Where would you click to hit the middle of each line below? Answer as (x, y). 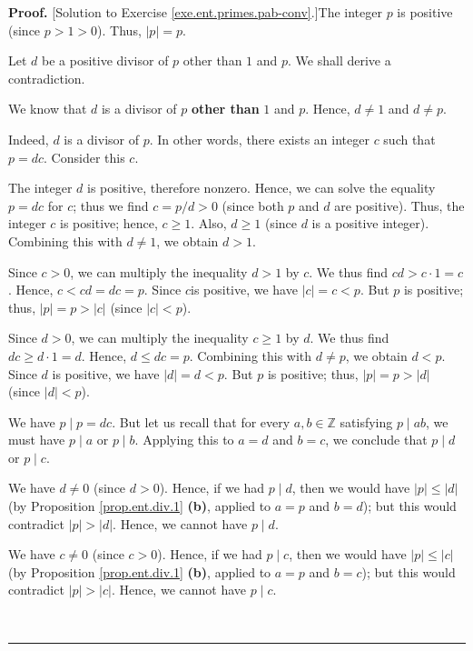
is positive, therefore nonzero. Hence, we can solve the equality (261, 188)
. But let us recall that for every (201, 421)
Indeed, (29, 139)
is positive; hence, (109, 223)
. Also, (209, 223)
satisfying (366, 421)
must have (37, 440)
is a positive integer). (370, 223)
